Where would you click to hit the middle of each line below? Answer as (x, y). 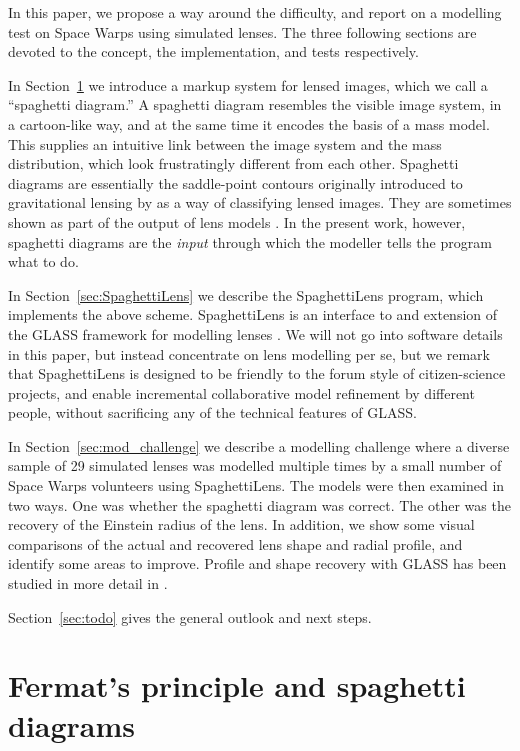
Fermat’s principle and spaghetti (237, 685)
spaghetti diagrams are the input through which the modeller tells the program (250, 241)
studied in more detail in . (88, 583)
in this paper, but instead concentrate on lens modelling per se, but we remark (249, 353)
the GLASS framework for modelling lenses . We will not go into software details (255, 333)
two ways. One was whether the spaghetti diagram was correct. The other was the (259, 504)
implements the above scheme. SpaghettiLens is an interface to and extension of (253, 314)
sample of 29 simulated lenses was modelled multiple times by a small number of (255, 465)
